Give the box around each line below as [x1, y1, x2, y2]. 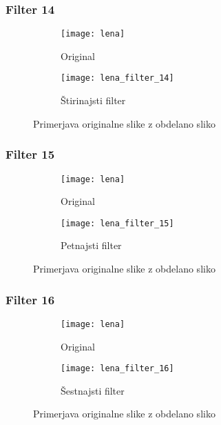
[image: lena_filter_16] [61, 364, 174, 374]
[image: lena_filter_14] [61, 73, 174, 83]
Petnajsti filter [61, 238, 122, 253]
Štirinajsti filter [61, 93, 126, 108]
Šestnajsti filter [61, 383, 125, 397]
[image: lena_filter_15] [61, 218, 174, 228]
